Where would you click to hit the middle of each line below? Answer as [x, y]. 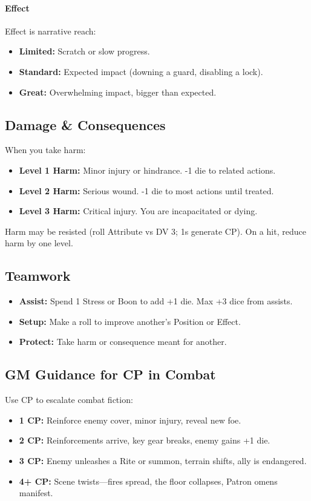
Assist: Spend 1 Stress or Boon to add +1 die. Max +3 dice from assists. [156, 301]
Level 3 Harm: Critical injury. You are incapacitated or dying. [138, 211]
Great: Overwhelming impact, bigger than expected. [118, 92]
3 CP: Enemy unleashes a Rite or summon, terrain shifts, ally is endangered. [163, 460]
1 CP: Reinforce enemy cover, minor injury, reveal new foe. [130, 420]
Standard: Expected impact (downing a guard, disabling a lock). [141, 71]
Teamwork [38, 276]
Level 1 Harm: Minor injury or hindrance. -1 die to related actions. [147, 170]
